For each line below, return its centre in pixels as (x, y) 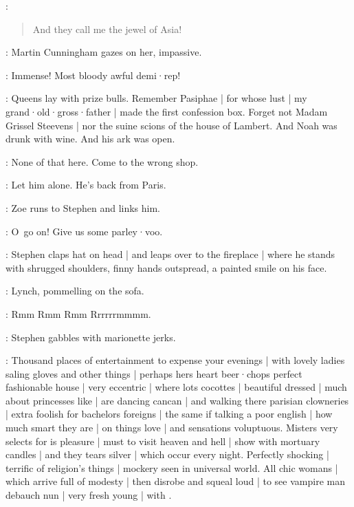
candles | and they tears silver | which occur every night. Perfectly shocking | (167, 454)
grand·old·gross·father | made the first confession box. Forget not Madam (167, 111)
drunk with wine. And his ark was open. (90, 139)
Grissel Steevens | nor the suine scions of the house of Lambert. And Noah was (172, 125)
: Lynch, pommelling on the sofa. (75, 291)
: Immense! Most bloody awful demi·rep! (93, 75)
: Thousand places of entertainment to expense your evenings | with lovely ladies (175, 360)
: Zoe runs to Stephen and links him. (83, 207)
